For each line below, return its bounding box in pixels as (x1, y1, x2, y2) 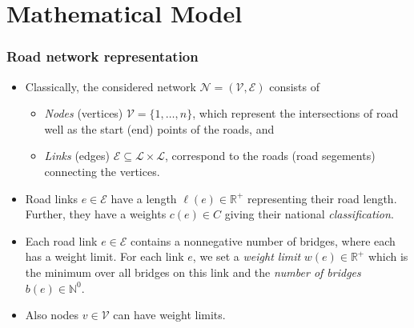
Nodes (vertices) (44, 105, 123, 122)
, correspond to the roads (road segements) (165, 147, 376, 164)
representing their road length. (247, 190, 397, 206)
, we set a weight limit (192, 248, 301, 265)
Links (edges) (44, 147, 111, 164)
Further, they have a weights (25, 206, 167, 222)
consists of (269, 78, 320, 94)
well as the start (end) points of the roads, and (44, 120, 275, 137)
